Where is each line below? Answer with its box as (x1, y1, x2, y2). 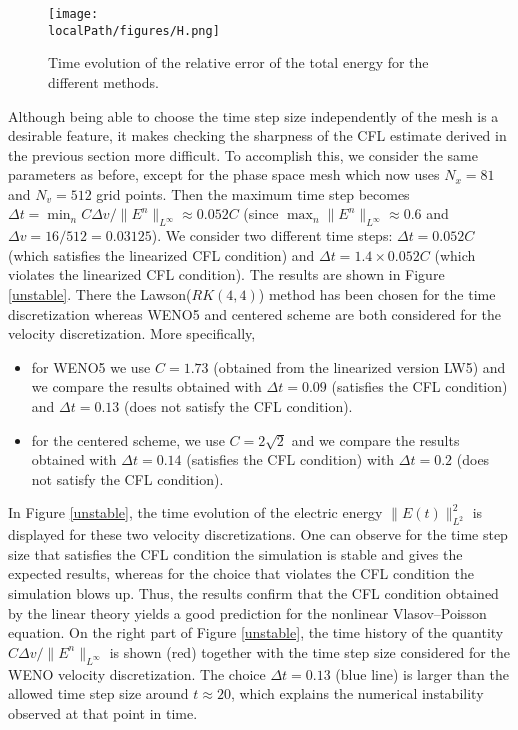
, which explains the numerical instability (230, 683, 484, 704)
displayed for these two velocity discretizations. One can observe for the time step (8, 524, 508, 545)
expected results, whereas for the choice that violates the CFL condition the (8, 563, 474, 584)
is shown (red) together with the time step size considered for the (109, 641, 510, 662)
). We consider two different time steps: (151, 225, 393, 246)
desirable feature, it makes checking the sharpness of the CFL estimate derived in (8, 125, 507, 146)
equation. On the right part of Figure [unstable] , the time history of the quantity (8, 622, 504, 643)
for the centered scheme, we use (31, 429, 225, 450)
